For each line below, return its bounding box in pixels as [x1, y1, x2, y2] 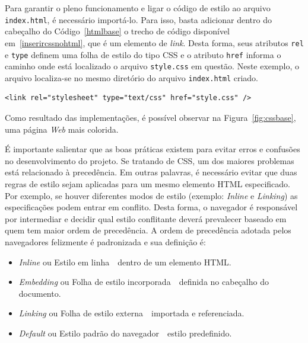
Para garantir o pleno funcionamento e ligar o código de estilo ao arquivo [5, 2, 271, 14]
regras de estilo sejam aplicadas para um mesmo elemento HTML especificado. [5, 178, 290, 190]
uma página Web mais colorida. [5, 123, 119, 135]
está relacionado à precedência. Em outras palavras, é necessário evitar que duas [5, 166, 297, 178]
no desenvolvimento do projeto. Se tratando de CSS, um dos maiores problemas [5, 154, 294, 166]
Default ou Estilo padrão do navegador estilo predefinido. [18, 326, 232, 339]
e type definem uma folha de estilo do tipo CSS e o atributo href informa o [5, 48, 281, 60]
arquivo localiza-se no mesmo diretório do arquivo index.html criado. [5, 71, 258, 84]
